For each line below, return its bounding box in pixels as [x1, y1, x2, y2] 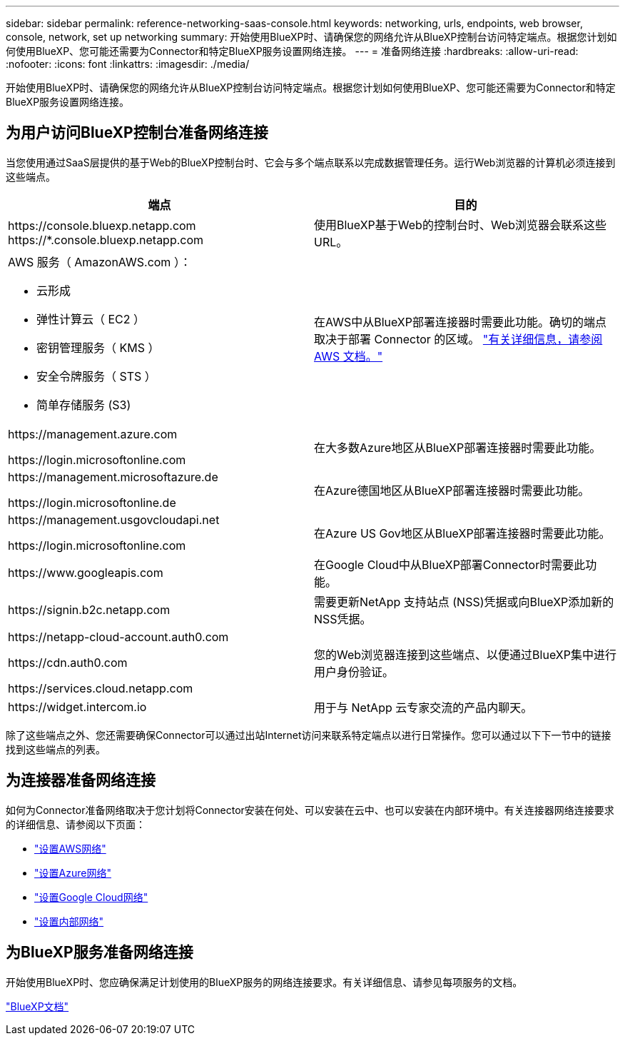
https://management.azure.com [8, 426, 178, 441]
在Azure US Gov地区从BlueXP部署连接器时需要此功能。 [314, 525, 611, 540]
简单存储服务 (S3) [36, 397, 131, 412]
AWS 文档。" [314, 348, 383, 363]
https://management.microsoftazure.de [8, 469, 218, 484]
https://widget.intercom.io [8, 699, 147, 714]
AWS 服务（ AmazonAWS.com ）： [8, 254, 191, 269]
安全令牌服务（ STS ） [36, 368, 156, 383]
